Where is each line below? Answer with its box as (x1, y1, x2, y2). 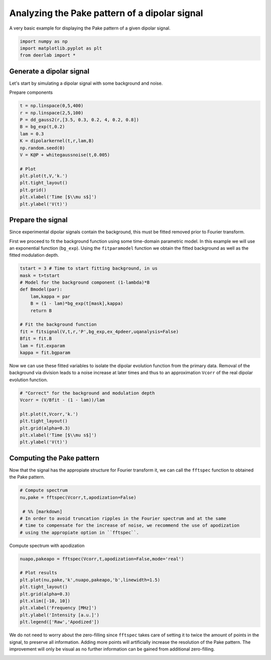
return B (30, 307, 52, 313)
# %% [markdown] (23, 509, 63, 514)
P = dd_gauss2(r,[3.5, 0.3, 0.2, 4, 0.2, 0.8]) (20, 117, 139, 122)
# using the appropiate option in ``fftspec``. (20, 530, 139, 535)
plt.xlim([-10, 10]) (20, 598, 70, 604)
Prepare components (9, 89, 53, 95)
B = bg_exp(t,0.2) (20, 124, 65, 130)
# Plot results (20, 570, 57, 576)
